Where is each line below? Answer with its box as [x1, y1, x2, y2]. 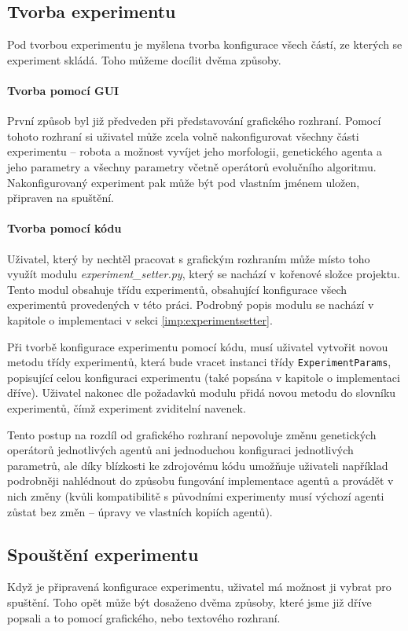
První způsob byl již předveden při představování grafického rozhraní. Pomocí [7, 112, 381, 129]
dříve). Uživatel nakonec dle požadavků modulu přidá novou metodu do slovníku [7, 384, 396, 401]
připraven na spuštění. [7, 189, 114, 206]
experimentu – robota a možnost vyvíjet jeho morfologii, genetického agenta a [7, 143, 382, 160]
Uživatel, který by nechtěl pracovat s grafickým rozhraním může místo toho [7, 250, 370, 266]
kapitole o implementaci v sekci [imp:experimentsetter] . [7, 311, 273, 328]
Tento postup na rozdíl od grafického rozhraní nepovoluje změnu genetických [7, 426, 377, 442]
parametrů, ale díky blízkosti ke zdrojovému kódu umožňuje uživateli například [7, 457, 388, 473]
